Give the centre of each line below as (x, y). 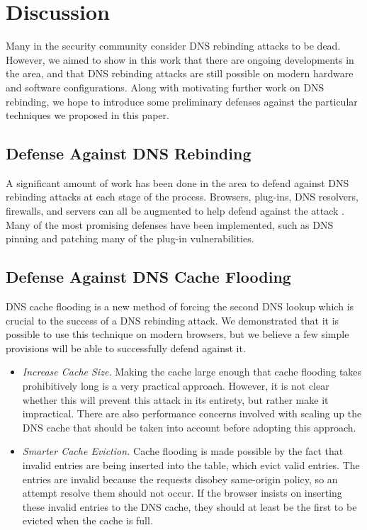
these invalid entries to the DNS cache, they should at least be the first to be (190, 506)
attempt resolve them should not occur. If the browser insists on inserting (182, 493)
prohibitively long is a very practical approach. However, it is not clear (176, 386)
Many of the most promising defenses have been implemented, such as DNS (170, 224)
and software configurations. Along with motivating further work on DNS (165, 87)
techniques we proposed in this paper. (87, 115)
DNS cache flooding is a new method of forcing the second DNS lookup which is (180, 306)
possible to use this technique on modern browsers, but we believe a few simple (177, 334)
